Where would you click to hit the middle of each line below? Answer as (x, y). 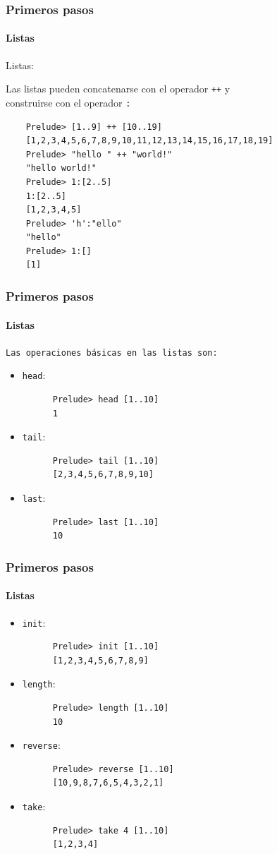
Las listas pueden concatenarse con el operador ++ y (118, 89)
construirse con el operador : (68, 102)
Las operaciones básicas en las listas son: (112, 353)
